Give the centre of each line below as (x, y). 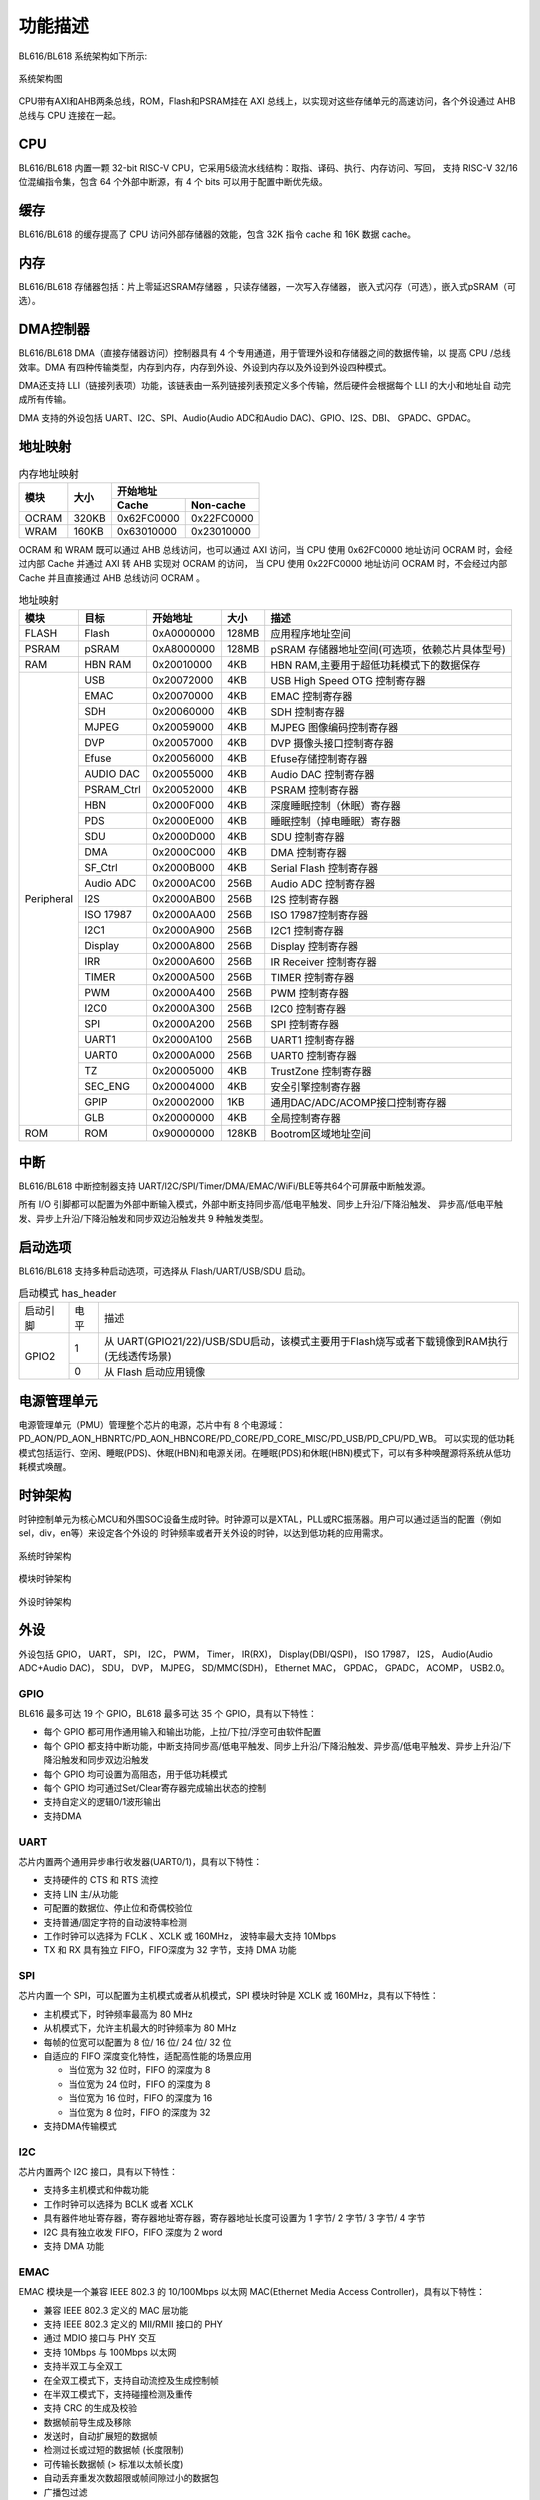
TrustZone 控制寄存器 (321, 1071)
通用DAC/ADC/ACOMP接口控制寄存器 (358, 1102)
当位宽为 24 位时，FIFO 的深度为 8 (139, 2084)
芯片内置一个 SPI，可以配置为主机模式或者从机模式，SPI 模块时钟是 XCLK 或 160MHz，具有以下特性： (228, 1996)
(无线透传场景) (137, 1357)
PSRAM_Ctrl (113, 789)
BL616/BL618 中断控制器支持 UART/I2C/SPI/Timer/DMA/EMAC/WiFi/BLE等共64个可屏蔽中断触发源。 (224, 1186)
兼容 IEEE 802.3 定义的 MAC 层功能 (116, 2310)
